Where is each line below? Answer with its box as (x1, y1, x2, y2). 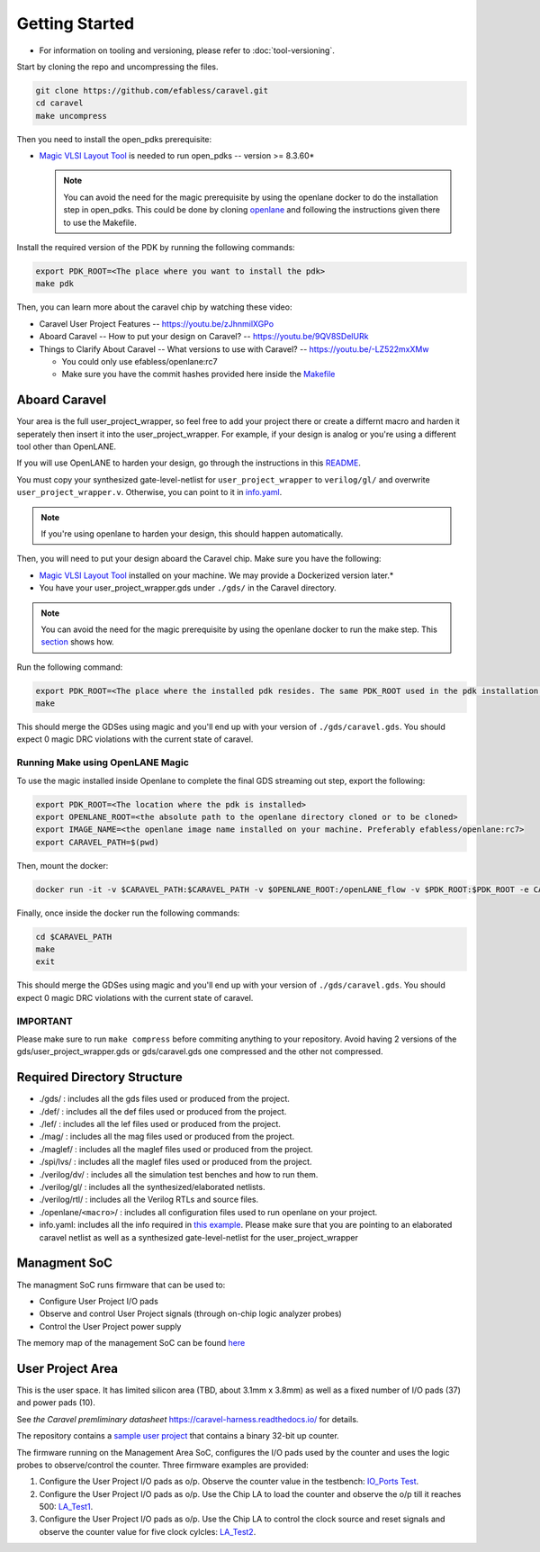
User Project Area (16, 1360, 119, 1376)
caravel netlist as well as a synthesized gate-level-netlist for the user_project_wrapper (39, 1232, 359, 1242)
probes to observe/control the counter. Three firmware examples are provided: (16, 1459, 310, 1470)
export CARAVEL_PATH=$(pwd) (35, 837, 159, 847)
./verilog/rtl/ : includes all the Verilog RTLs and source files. (39, 1194, 259, 1205)
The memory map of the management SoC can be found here (16, 1338, 246, 1349)
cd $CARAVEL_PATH (35, 932, 112, 942)
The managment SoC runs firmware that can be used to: (16, 1279, 226, 1290)
